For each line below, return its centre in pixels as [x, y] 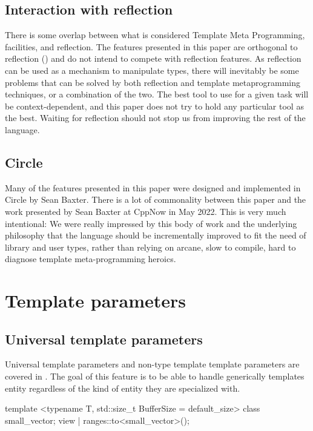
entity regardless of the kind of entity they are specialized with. [123, 388]
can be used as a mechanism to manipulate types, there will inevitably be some [152, 70]
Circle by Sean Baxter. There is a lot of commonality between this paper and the [156, 199]
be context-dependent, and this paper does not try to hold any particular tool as [154, 106]
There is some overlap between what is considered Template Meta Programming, [155, 35]
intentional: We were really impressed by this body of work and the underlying [151, 223]
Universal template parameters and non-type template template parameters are [152, 364]
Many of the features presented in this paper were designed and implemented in [153, 187]
